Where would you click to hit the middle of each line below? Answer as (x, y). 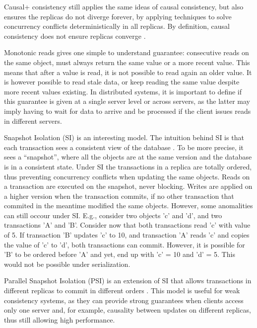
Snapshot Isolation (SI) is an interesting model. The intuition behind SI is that (124, 137)
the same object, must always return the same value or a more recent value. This (127, 62)
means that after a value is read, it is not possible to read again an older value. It (128, 72)
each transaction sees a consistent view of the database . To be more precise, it (124, 147)
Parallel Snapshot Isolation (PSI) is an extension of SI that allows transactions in (128, 281)
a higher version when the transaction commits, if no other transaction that (119, 196)
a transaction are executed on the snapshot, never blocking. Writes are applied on (128, 186)
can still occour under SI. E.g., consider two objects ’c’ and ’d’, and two (113, 215)
